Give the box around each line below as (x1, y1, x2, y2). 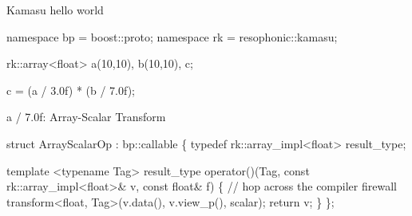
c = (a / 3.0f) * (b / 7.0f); (6, 81, 135, 98)
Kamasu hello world (6, 2, 104, 18)
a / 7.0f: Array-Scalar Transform (6, 108, 166, 125)
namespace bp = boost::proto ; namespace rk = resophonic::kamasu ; (6, 28, 338, 45)
